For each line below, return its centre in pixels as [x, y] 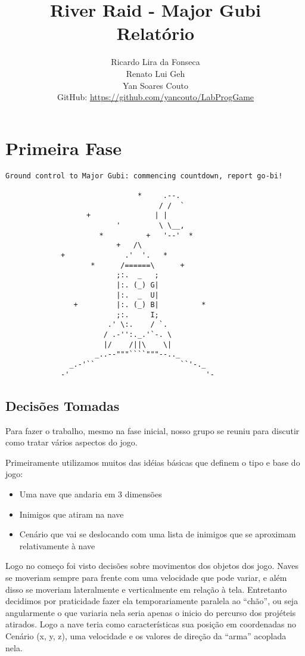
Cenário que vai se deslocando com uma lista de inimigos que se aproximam [158, 534]
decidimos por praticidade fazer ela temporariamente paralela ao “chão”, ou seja [152, 601]
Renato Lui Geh [155, 73]
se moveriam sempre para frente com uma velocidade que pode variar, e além [146, 577]
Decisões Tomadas [63, 405]
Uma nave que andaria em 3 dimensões [91, 493]
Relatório [155, 33]
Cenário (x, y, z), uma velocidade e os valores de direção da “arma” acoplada [146, 635]
